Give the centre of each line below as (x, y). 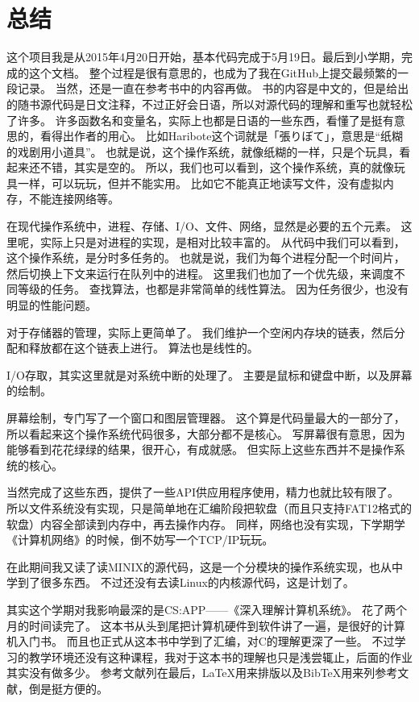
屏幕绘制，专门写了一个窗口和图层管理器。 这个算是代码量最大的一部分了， (206, 417)
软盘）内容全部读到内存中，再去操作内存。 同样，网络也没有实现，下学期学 (206, 523)
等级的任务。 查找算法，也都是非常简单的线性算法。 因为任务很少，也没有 (213, 289)
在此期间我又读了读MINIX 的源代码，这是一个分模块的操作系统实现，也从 (199, 566)
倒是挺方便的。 (68, 688)
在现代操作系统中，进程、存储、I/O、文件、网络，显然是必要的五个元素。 (202, 226)
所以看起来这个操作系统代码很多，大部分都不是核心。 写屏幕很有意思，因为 (206, 433)
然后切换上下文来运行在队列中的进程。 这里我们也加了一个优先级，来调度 (200, 273)
